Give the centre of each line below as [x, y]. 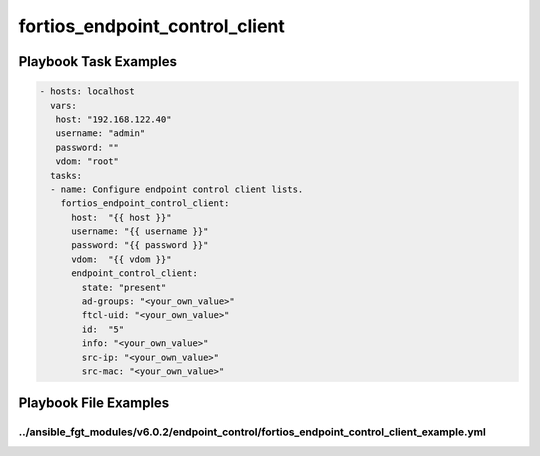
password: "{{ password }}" [140, 245]
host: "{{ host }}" [121, 217]
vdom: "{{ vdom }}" [121, 259]
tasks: [66, 175]
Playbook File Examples [94, 403]
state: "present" [124, 287]
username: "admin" [100, 133]
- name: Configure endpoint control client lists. [177, 189]
